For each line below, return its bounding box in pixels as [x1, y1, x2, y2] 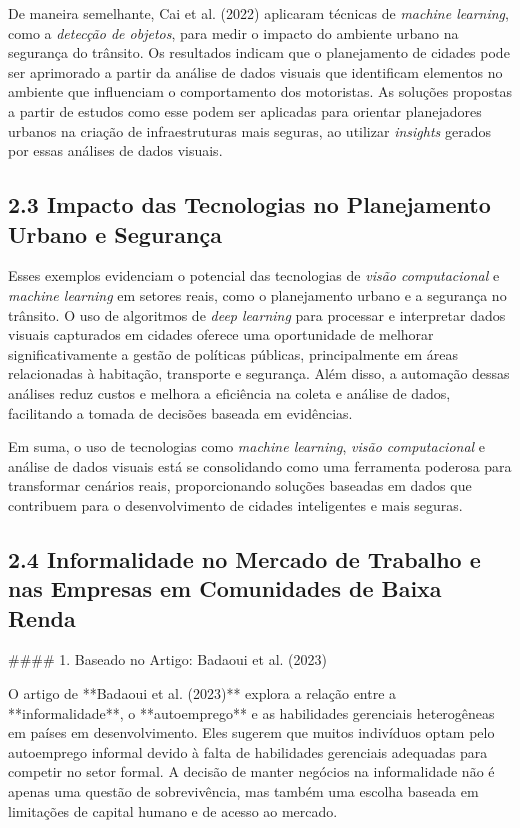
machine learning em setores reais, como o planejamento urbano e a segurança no [8, 284, 507, 305]
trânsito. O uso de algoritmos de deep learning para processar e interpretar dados [8, 304, 506, 325]
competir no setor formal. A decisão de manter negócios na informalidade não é [8, 761, 495, 782]
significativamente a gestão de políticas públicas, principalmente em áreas [8, 343, 458, 364]
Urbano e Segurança [8, 218, 222, 249]
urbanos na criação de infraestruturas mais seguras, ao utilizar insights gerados [8, 120, 491, 141]
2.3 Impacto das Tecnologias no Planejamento [8, 189, 491, 220]
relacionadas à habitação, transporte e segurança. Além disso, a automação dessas [8, 363, 510, 384]
